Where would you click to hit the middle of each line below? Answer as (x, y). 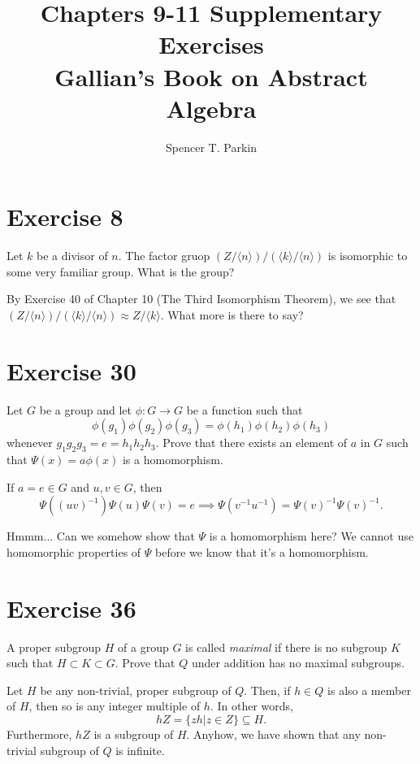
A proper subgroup (54, 647)
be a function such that (245, 409)
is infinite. (140, 750)
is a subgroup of (134, 734)
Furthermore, (39, 734)
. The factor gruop (164, 256)
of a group (143, 647)
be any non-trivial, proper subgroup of (136, 690)
